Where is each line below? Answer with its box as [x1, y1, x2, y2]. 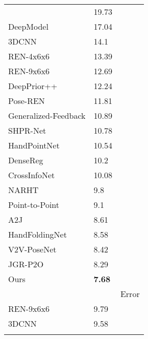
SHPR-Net [8, 124, 46, 136]
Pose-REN [8, 95, 45, 107]
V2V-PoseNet [8, 243, 57, 255]
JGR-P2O [8, 258, 44, 270]
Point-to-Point [8, 199, 60, 210]
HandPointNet [8, 139, 60, 151]
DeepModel [8, 20, 48, 32]
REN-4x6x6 [8, 50, 50, 62]
